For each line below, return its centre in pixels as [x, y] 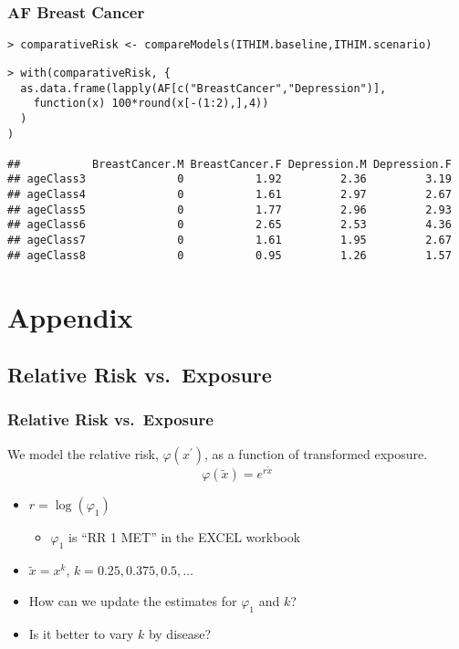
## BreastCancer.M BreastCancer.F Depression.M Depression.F [229, 164]
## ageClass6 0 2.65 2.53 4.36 [229, 225]
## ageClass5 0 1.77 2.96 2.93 [229, 209]
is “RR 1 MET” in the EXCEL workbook [185, 537]
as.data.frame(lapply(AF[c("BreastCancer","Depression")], [203, 88]
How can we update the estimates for [133, 600]
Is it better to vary [81, 633]
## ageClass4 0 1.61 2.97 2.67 [229, 195]
